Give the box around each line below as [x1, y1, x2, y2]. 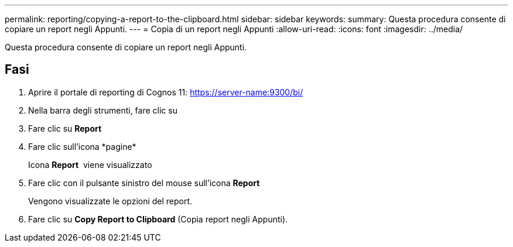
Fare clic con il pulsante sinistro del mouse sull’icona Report [28, 177, 260, 188]
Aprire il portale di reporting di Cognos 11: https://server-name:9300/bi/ [28, 87, 303, 97]
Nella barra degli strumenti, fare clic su [28, 105, 177, 115]
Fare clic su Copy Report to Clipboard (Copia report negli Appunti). [28, 214, 288, 224]
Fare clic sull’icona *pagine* [28, 141, 136, 152]
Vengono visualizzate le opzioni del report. [28, 195, 193, 206]
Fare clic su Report [28, 123, 102, 133]
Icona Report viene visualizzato [28, 159, 152, 170]
